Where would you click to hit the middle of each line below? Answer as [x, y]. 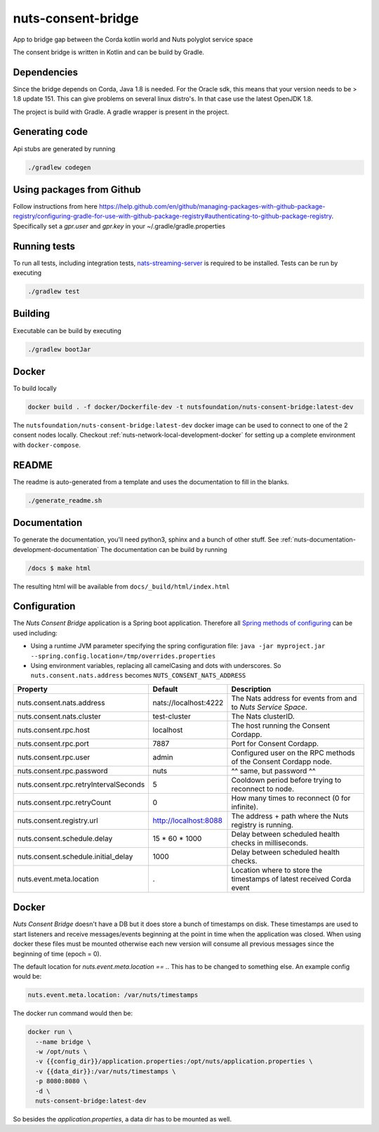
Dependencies [46, 72]
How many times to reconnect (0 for [291, 798]
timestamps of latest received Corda [291, 879]
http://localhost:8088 [187, 821]
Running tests [44, 246]
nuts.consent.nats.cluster [59, 716]
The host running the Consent [280, 726]
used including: [35, 633]
